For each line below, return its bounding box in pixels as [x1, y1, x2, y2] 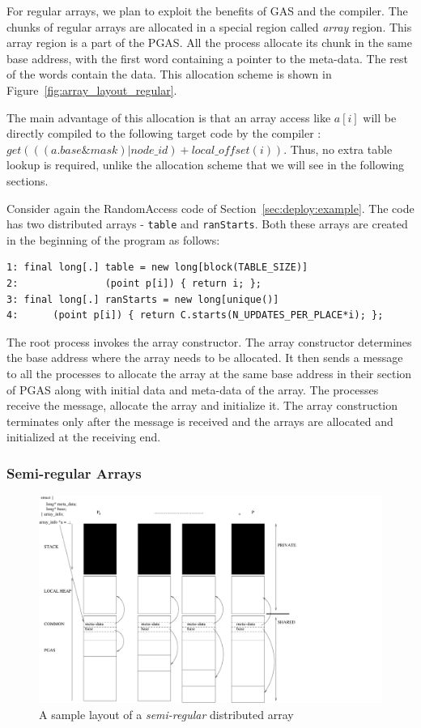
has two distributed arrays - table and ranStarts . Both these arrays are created [6, 215, 408, 232]
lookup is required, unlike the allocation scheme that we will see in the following [6, 156, 405, 173]
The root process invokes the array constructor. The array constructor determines [6, 333, 412, 350]
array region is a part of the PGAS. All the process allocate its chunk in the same [6, 34, 412, 51]
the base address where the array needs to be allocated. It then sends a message [6, 349, 403, 366]
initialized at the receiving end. [6, 428, 161, 445]
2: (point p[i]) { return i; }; [6, 277, 262, 289]
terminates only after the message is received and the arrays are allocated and [6, 412, 393, 429]
